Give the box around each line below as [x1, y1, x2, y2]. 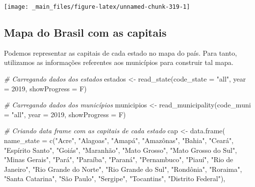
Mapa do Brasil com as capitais [4, 25, 167, 40]
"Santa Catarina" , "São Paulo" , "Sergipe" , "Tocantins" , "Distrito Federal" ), [4, 173, 226, 184]
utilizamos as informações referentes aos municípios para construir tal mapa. [4, 57, 233, 67]
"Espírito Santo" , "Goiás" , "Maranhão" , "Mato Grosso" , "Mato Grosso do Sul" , [4, 145, 237, 155]
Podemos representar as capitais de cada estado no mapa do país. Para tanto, [4, 47, 237, 58]
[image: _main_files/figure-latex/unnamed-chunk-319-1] [4, 3, 190, 10]
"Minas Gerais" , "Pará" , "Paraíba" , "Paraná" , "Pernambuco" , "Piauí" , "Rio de [4, 154, 233, 165]
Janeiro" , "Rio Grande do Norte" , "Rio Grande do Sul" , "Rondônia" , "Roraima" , [4, 164, 242, 174]
